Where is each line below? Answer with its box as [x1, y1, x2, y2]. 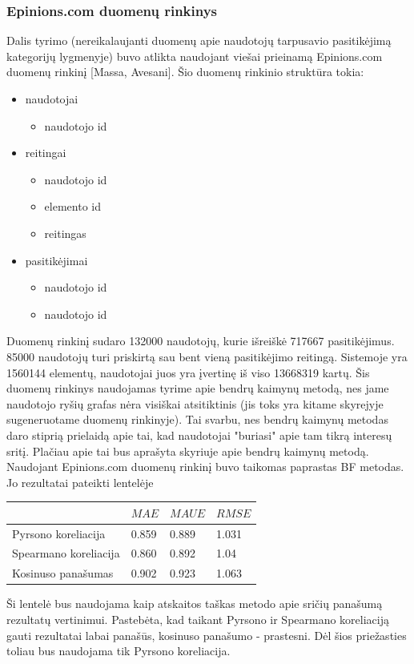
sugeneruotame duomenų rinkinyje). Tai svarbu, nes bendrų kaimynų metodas [6, 411, 388, 428]
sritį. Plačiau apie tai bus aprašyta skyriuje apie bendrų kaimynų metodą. [6, 442, 369, 459]
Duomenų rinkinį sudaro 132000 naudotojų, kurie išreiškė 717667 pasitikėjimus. [6, 332, 395, 349]
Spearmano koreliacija [12, 545, 120, 561]
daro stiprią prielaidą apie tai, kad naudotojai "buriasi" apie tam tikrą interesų [6, 426, 392, 443]
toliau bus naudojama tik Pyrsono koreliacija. [6, 642, 231, 659]
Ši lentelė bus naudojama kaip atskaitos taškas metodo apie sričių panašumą [6, 595, 383, 612]
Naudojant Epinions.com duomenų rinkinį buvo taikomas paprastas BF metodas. [6, 458, 404, 475]
